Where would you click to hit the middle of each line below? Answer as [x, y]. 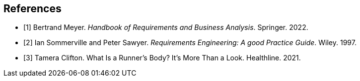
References [33, 9]
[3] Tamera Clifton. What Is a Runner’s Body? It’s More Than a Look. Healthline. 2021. [162, 58]
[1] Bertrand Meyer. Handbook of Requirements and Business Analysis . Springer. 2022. [166, 27]
